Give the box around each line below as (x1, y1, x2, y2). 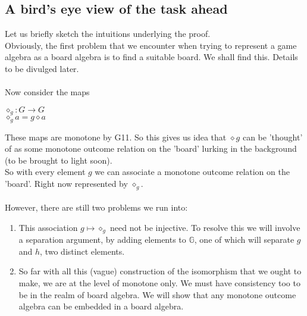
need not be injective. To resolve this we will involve (109, 221, 300, 233)
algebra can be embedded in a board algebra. (18, 300, 184, 312)
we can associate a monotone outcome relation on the (95, 165, 290, 178)
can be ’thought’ (242, 130, 303, 143)
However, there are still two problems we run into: (5, 201, 188, 214)
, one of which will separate (194, 233, 295, 246)
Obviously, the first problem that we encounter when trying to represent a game (5, 39, 297, 51)
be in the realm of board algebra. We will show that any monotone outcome (18, 288, 296, 301)
